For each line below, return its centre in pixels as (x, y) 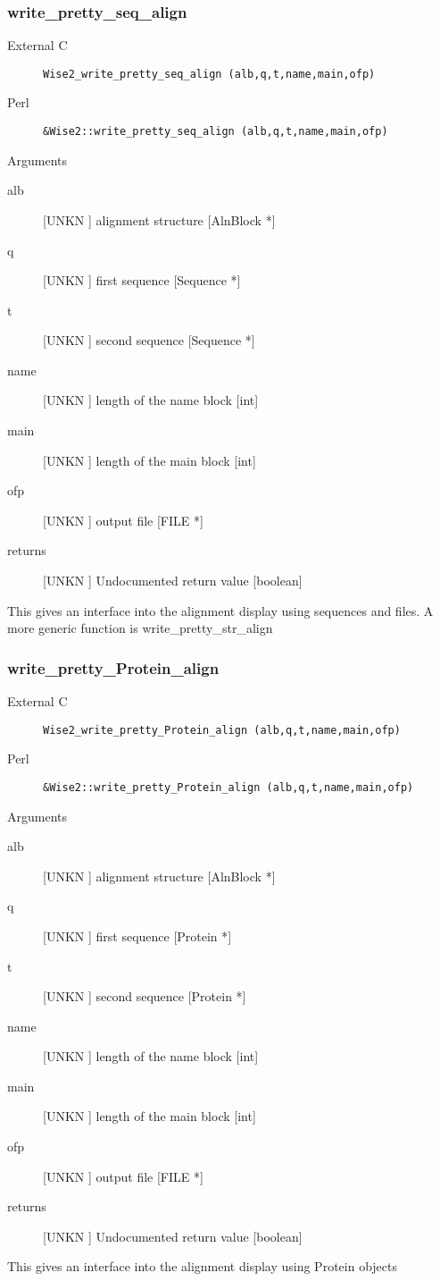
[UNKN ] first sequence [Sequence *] (142, 280)
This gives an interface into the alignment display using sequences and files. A (220, 610)
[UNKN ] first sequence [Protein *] (137, 935)
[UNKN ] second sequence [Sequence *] (149, 340)
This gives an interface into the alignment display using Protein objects (202, 1266)
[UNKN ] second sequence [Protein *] (145, 996)
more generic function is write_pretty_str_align (140, 628)
